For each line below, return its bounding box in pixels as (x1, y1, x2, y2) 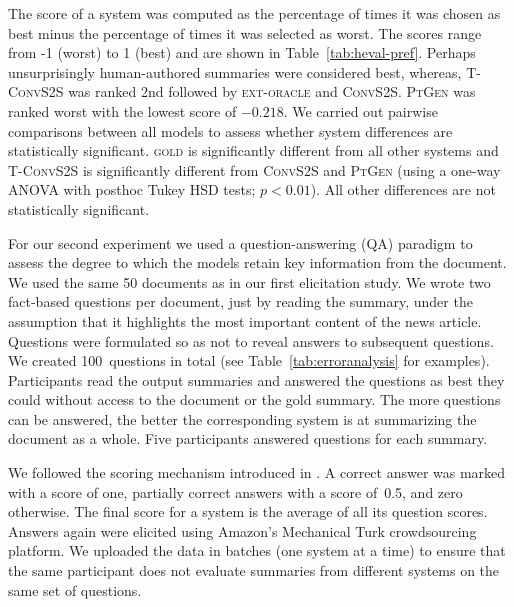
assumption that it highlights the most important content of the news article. (8, 310, 482, 331)
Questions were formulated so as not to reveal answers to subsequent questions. (8, 330, 494, 351)
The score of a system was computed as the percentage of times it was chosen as (8, 3, 501, 23)
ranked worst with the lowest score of (8, 100, 237, 121)
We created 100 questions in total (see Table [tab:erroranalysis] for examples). (8, 350, 490, 371)
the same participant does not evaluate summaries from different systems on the (8, 560, 500, 581)
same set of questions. (8, 579, 142, 600)
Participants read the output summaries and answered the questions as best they (8, 369, 505, 390)
